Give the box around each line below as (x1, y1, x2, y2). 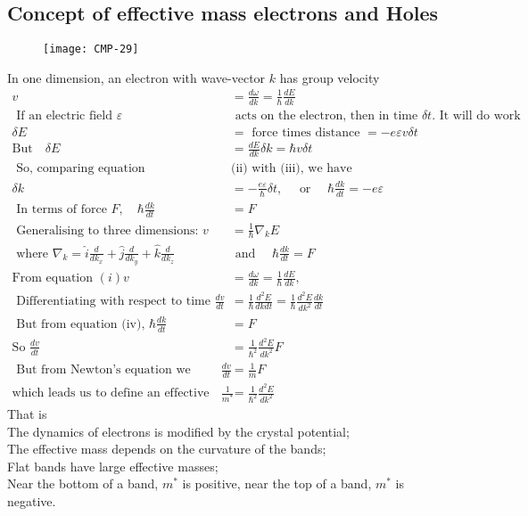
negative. (7, 491, 56, 510)
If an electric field (16, 109, 112, 122)
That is (7, 404, 47, 422)
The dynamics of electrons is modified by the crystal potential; (7, 422, 350, 440)
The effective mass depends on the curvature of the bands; (7, 439, 326, 458)
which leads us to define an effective (12, 387, 210, 400)
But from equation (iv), (16, 317, 145, 331)
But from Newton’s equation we (16, 364, 191, 377)
